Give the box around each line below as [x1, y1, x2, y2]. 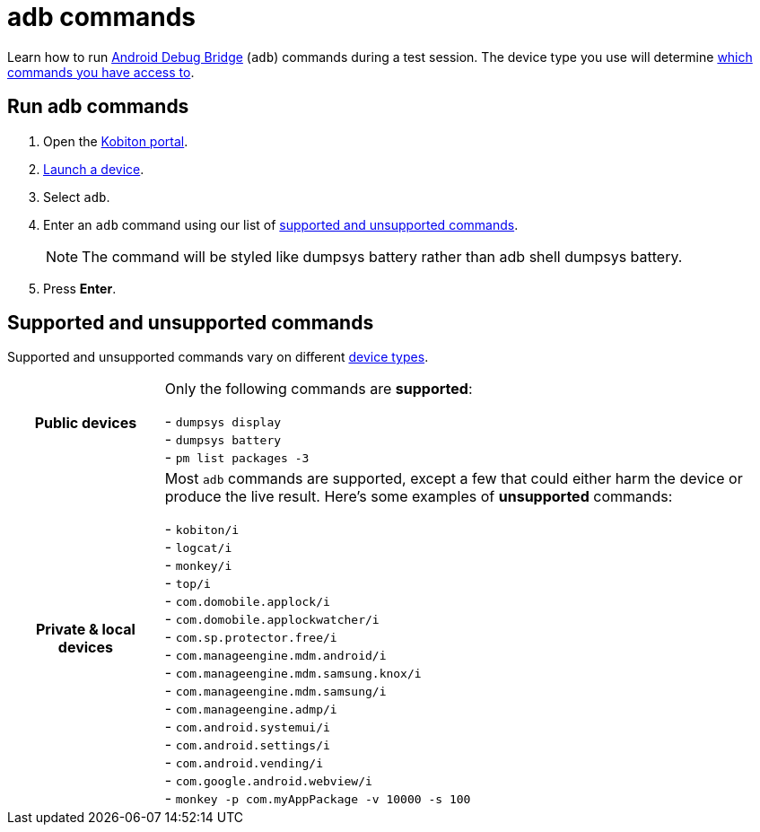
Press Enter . [43, 280, 117, 296]
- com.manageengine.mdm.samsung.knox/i [164, 663, 422, 682]
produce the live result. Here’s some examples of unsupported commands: [164, 487, 673, 506]
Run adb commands [7, 95, 189, 118]
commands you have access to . [7, 64, 195, 80]
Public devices [34, 414, 137, 433]
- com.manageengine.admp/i [164, 699, 337, 718]
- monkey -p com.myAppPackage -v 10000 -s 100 [164, 789, 471, 808]
